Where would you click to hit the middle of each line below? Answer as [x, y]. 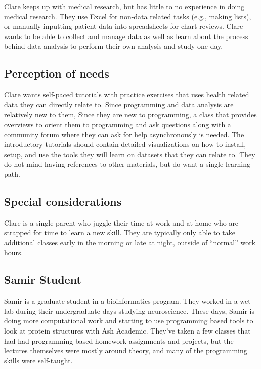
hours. [14, 252]
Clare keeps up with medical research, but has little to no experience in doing [124, 6]
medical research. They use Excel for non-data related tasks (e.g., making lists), [128, 16]
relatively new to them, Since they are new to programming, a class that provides [130, 114]
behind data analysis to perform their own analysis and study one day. [114, 46]
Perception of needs [57, 73]
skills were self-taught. [38, 360]
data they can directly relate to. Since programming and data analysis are [119, 104]
